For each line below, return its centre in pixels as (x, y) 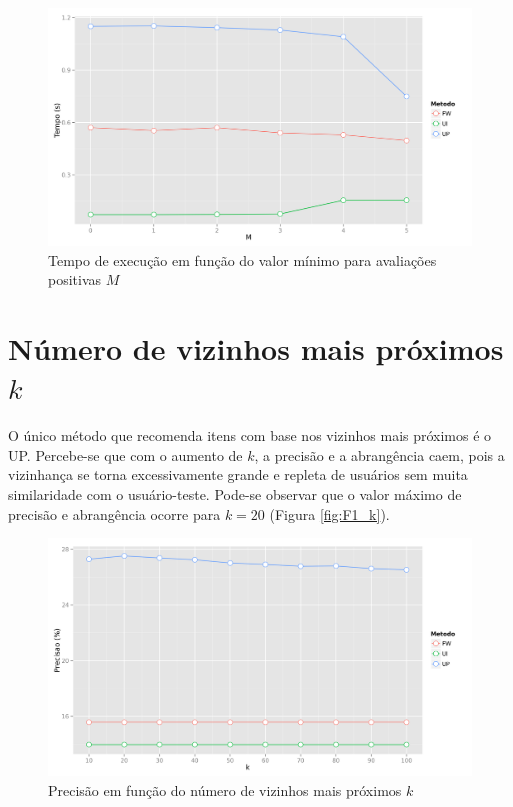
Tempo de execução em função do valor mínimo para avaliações (242, 259)
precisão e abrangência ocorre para (114, 513)
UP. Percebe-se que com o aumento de (125, 454)
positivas (75, 279)
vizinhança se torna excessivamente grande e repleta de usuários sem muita (238, 474)
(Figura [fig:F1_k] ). (329, 513)
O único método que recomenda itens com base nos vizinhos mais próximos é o (250, 435)
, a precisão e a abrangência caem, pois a (379, 454)
